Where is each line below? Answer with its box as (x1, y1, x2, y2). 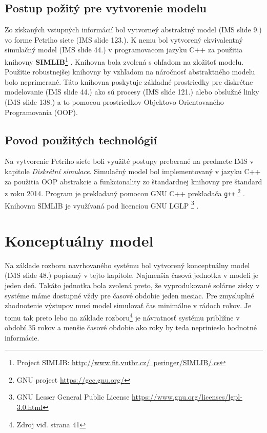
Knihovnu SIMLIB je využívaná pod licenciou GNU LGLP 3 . (5, 198, 199, 211)
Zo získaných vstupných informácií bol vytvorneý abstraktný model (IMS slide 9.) (5, 24, 262, 35)
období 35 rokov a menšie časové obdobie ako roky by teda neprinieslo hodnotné (5, 322, 257, 333)
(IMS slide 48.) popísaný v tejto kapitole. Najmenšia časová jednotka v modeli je (5, 270, 258, 280)
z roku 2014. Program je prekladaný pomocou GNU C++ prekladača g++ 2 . (5, 186, 245, 198)
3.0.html (16, 402, 43, 412)
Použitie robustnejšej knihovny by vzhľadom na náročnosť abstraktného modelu (5, 66, 255, 77)
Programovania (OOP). (5, 106, 78, 117)
